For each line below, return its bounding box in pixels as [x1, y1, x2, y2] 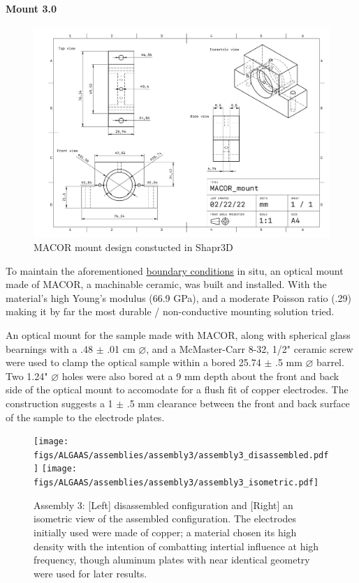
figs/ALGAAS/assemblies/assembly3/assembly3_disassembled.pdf [34, 450, 329, 460]
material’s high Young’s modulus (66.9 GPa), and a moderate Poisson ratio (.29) [6, 290, 351, 305]
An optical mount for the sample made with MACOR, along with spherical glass [6, 328, 351, 342]
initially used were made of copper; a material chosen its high [34, 524, 297, 539]
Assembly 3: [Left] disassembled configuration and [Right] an [34, 497, 293, 512]
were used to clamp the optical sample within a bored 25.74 [6, 355, 261, 370]
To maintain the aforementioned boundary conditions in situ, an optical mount [6, 263, 344, 278]
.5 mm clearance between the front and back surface [126, 395, 350, 410]
